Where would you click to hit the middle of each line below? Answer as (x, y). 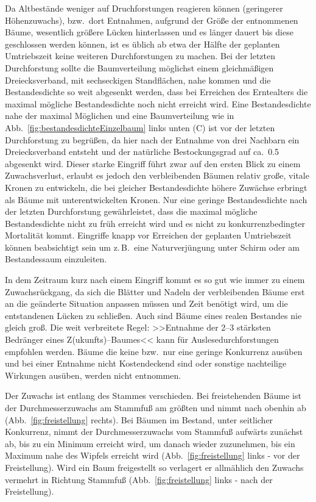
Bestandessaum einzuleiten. (56, 259)
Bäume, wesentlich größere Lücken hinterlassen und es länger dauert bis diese (149, 32)
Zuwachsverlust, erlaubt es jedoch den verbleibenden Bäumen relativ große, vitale (157, 175)
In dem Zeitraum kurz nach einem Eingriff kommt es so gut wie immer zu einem (155, 280)
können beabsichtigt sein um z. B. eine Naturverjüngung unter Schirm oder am (152, 247)
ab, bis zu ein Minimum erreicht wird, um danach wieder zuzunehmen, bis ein (150, 443)
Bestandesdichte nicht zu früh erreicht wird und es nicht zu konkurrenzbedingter (155, 223)
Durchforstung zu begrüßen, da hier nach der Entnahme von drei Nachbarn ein (152, 139)
